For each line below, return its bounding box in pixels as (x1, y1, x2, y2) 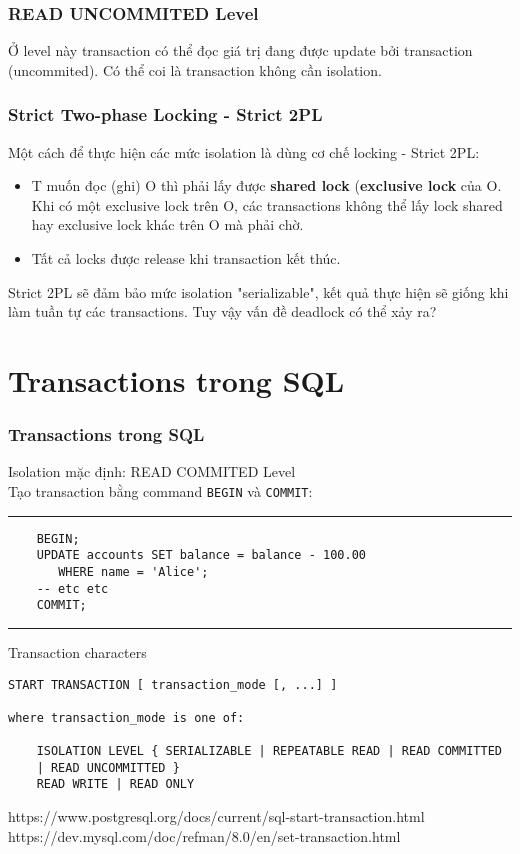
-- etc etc (36, 581, 109, 596)
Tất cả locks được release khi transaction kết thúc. (31, 248, 341, 268)
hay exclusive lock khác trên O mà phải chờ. (31, 214, 304, 235)
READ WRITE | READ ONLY (36, 777, 195, 792)
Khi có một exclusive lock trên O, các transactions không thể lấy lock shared (31, 194, 503, 215)
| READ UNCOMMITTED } (36, 760, 180, 775)
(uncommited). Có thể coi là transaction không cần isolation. (8, 59, 382, 80)
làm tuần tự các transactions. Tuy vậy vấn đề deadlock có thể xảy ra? (8, 301, 437, 322)
